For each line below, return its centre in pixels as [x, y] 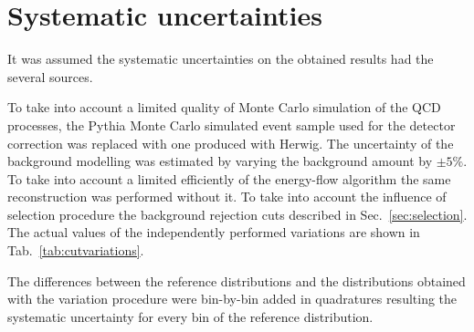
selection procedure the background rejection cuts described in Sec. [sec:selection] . [237, 214]
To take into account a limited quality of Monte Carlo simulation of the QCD [224, 107]
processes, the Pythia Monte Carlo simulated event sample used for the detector [232, 124]
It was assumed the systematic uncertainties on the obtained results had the [221, 59]
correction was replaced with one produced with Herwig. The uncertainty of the [231, 143]
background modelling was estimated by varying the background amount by [220, 161]
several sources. [50, 76]
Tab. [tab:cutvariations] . [76, 250]
